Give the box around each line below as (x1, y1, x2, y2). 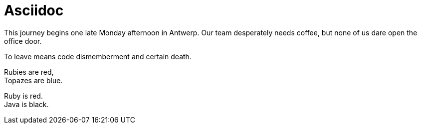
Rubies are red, (4, 67, 54, 76)
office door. (4, 36, 42, 45)
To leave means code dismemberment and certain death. (4, 52, 192, 61)
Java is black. (4, 100, 49, 109)
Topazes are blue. (4, 76, 63, 85)
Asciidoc (4, 2, 64, 19)
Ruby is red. (4, 91, 43, 100)
